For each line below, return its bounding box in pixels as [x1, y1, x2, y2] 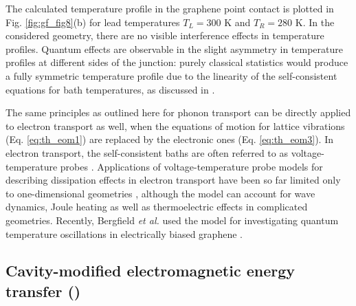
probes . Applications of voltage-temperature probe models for [60, 159, 323, 173]
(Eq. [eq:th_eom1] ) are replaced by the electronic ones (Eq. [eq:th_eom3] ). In [5, 132, 334, 146]
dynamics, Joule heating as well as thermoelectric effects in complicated [5, 199, 308, 214]
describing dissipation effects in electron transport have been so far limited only [5, 173, 341, 187]
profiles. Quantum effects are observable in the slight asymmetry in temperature [5, 41, 343, 56]
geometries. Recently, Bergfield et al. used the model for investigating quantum [5, 212, 339, 227]
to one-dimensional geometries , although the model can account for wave [5, 186, 315, 200]
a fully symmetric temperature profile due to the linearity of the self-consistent [5, 68, 337, 83]
